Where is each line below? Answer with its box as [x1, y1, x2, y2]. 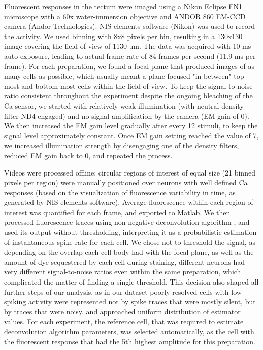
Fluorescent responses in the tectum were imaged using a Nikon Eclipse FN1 [4, 1, 242, 11]
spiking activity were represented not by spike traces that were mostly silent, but [4, 296, 256, 307]
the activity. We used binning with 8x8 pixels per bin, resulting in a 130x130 [4, 30, 243, 41]
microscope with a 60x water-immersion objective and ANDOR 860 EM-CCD [4, 11, 246, 21]
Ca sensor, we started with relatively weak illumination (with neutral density [4, 100, 244, 111]
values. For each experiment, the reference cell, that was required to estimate [4, 316, 244, 327]
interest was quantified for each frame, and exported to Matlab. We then [4, 206, 231, 217]
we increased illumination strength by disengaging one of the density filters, [4, 140, 239, 151]
